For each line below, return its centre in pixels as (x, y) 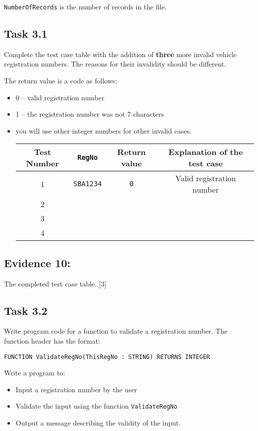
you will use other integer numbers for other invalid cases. (103, 130)
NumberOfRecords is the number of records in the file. (85, 6)
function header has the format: (52, 341)
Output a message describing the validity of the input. (98, 423)
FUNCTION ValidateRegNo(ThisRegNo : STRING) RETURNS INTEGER (107, 357)
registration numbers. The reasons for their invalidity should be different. (115, 64)
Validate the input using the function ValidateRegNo (97, 406)
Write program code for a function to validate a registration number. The (116, 331)
